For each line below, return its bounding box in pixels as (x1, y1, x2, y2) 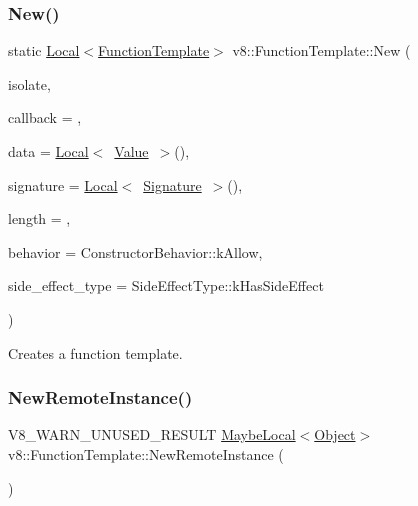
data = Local (8, 141, 89, 161)
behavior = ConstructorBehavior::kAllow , (8, 241, 263, 262)
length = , (8, 208, 71, 229)
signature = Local (8, 174, 118, 195)
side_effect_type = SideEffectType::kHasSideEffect (8, 275, 324, 296)
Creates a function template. (8, 342, 183, 363)
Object (314, 424, 356, 445)
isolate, (8, 73, 51, 94)
